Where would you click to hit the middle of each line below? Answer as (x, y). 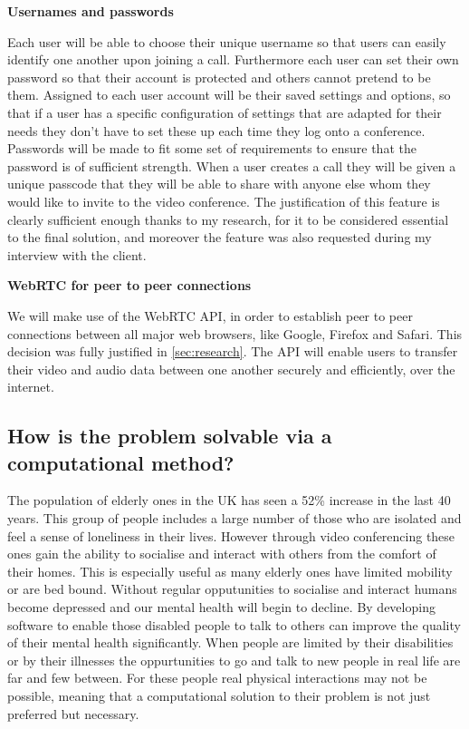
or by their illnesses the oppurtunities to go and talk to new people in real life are (234, 660)
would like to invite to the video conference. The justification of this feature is (224, 201)
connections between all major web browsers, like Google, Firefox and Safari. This (235, 333)
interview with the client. (77, 254)
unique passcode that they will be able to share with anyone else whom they (219, 184)
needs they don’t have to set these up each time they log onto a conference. (216, 130)
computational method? (121, 462)
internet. (31, 387)
